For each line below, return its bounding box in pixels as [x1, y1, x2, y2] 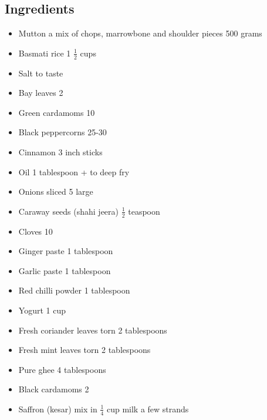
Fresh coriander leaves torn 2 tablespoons [18, 324, 167, 336]
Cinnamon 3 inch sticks [18, 146, 103, 158]
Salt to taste [18, 66, 63, 79]
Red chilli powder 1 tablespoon [18, 284, 130, 296]
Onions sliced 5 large [18, 185, 93, 198]
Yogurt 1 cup [18, 304, 66, 316]
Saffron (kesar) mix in [18, 402, 97, 415]
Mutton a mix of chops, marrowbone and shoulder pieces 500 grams [18, 27, 262, 39]
